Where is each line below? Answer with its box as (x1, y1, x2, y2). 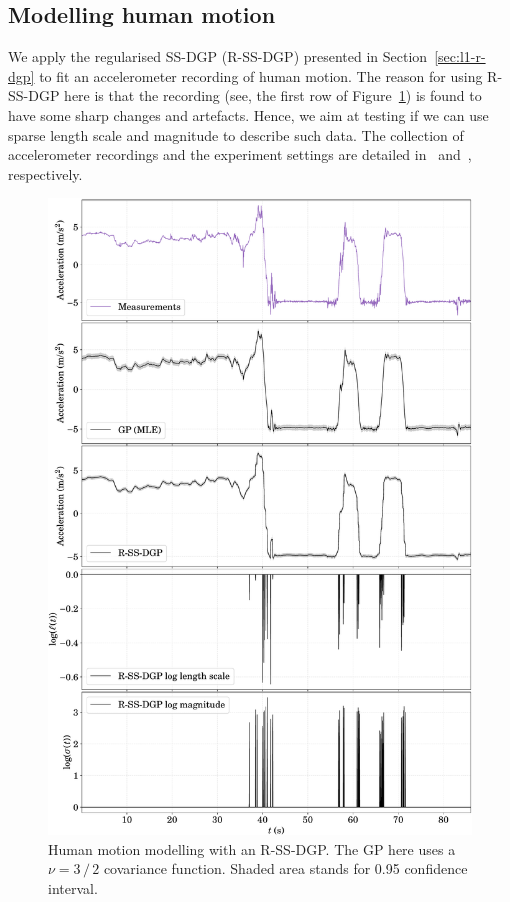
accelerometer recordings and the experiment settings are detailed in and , (8, 144, 472, 165)
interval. (48, 877, 98, 898)
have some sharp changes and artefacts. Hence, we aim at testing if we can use (8, 104, 489, 125)
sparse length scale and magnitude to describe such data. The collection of (8, 124, 464, 145)
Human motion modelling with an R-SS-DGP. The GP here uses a (48, 838, 456, 859)
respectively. (8, 163, 83, 184)
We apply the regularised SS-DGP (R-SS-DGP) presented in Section (8, 46, 428, 67)
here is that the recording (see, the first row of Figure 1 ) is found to (64, 85, 482, 106)
